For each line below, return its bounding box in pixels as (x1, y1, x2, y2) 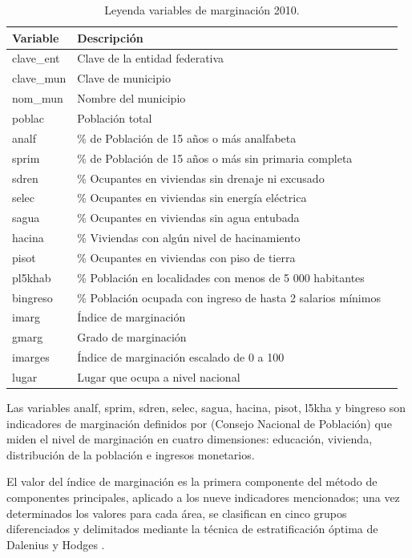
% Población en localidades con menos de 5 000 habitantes (77, 269, 365, 285)
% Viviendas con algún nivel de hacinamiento (77, 229, 301, 246)
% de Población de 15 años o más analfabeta (77, 129, 297, 146)
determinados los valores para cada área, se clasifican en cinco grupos (6, 504, 347, 521)
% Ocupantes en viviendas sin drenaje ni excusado (77, 169, 325, 186)
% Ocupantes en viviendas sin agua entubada (77, 209, 300, 226)
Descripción (77, 29, 143, 46)
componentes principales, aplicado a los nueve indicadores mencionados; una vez (6, 489, 400, 505)
